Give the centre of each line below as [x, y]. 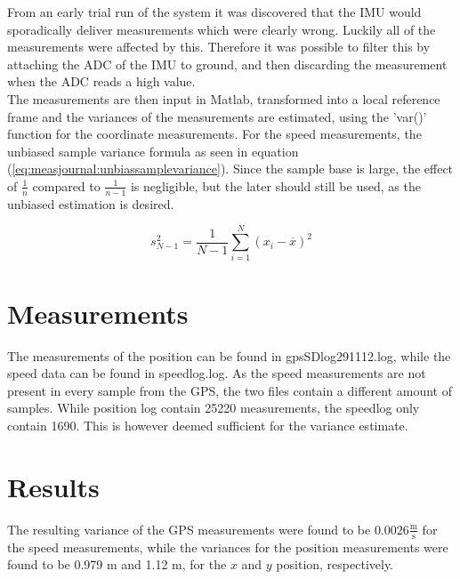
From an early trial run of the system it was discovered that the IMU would [214, 12]
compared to [66, 185]
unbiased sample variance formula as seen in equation [153, 151]
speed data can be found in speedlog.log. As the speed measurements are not [217, 373]
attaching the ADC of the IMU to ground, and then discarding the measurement [227, 64]
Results [53, 486]
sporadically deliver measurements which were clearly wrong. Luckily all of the [222, 29]
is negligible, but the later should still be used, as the [275, 185]
